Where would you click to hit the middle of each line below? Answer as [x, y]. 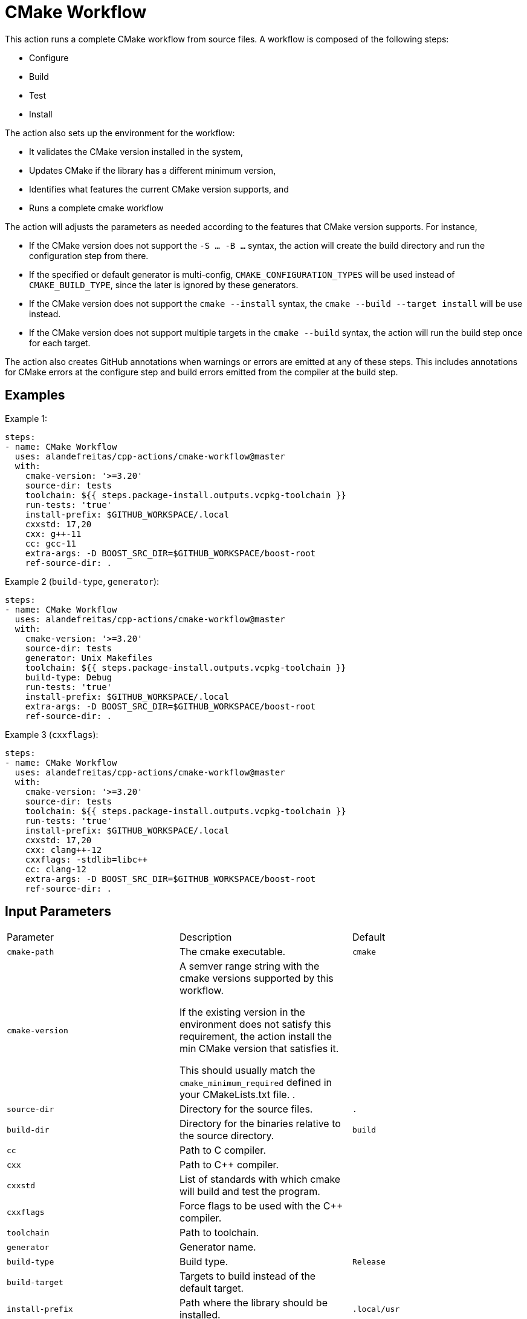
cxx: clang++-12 [63, 850]
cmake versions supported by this [256, 979]
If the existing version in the [242, 1012]
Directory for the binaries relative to [260, 1124]
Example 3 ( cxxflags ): [52, 734]
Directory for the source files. [246, 1109]
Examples [35, 395]
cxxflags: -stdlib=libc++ [86, 859]
